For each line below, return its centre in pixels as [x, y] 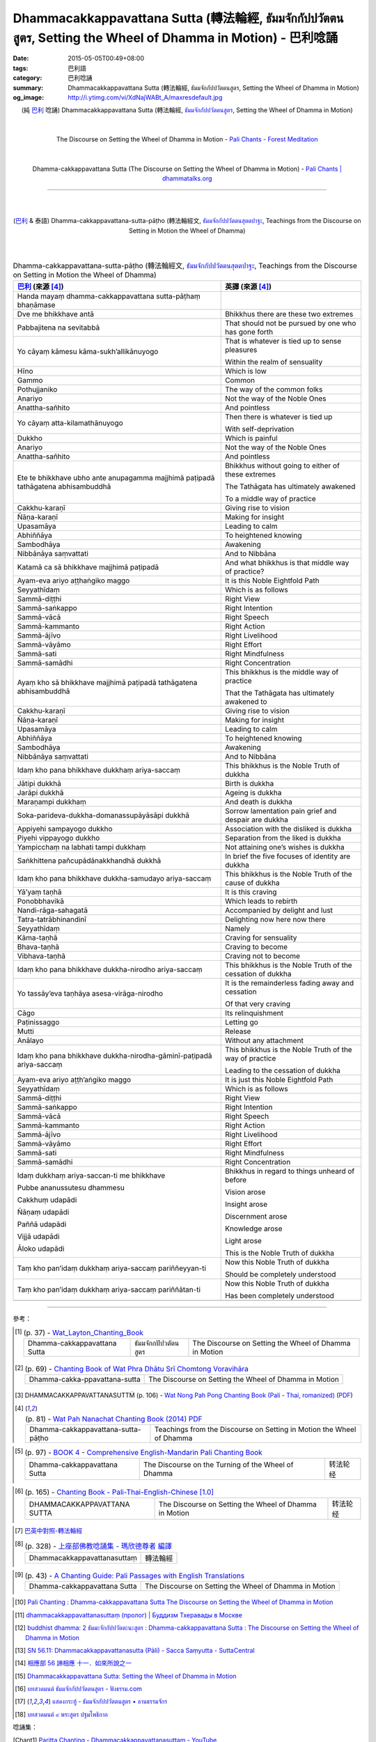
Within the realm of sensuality [274, 362]
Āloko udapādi [41, 1249]
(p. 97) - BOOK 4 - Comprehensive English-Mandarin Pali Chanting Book [143, 1452]
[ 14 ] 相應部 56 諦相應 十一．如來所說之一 [73, 1663]
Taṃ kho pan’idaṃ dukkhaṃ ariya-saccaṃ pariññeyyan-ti [112, 1268]
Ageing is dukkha [253, 793]
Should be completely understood [281, 1274]
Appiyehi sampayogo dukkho [65, 829]
